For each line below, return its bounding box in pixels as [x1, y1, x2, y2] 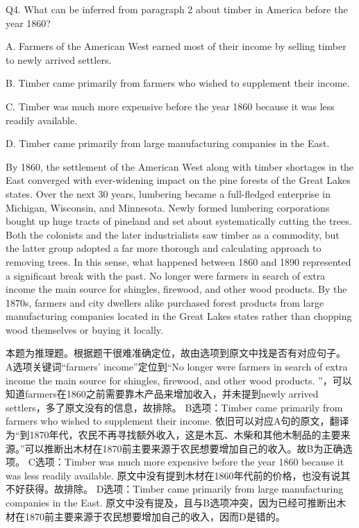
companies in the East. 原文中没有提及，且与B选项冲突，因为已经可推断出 [6, 495, 337, 509]
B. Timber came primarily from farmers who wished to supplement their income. [6, 76, 350, 90]
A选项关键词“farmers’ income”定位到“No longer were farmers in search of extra [6, 359, 348, 374]
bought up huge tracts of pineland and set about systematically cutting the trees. [6, 214, 352, 228]
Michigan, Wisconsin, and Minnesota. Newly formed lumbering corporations [6, 200, 330, 214]
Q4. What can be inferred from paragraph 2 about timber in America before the [6, 2, 348, 16]
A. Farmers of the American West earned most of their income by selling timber [6, 39, 347, 53]
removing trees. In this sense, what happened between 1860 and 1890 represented [6, 254, 351, 269]
